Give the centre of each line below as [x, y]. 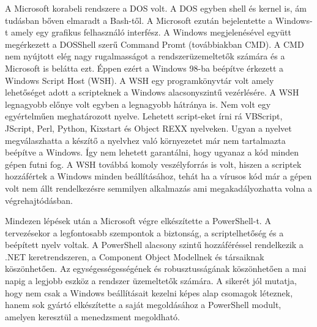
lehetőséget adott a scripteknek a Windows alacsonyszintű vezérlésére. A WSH [152, 92]
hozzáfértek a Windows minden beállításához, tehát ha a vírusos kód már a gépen [158, 176]
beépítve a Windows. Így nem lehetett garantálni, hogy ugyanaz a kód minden [152, 152]
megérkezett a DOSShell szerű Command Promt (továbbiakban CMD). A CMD [155, 44]
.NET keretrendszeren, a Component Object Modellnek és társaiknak [135, 256]
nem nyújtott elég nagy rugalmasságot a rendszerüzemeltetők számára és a [145, 56]
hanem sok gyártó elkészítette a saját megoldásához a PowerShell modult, [143, 305]
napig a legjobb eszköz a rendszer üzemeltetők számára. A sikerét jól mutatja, [151, 281]
